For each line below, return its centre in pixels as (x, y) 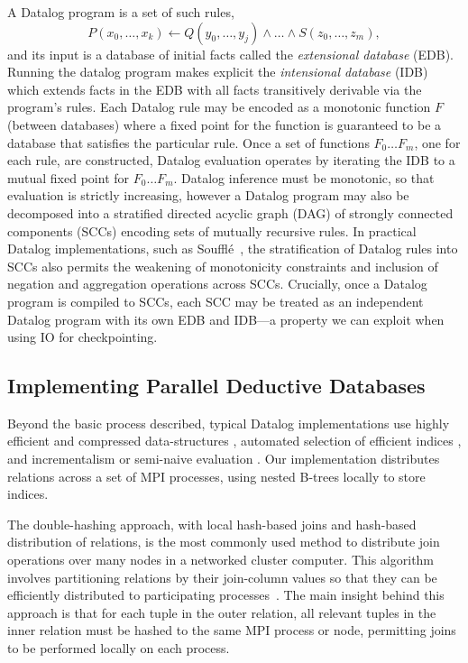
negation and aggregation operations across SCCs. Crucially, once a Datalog (217, 284)
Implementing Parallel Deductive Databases (216, 386)
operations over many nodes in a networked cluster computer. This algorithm (221, 560)
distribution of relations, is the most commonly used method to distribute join (224, 542)
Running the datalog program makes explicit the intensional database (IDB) (218, 72)
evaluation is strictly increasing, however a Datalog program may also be (208, 195)
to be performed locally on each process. (119, 648)
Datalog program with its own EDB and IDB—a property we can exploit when (226, 319)
